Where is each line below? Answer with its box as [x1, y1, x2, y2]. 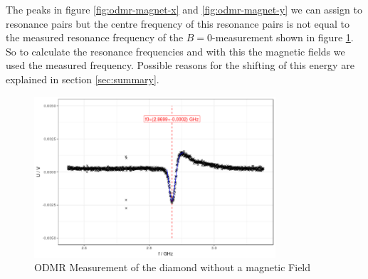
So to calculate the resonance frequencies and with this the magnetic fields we [6, 43, 345, 58]
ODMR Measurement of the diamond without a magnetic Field [34, 260, 311, 275]
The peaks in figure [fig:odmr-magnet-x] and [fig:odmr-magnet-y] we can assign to [6, 2, 362, 16]
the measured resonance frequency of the [6, 30, 184, 45]
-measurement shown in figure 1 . [212, 30, 354, 45]
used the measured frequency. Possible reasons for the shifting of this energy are [6, 58, 354, 73]
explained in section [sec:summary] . [6, 71, 159, 86]
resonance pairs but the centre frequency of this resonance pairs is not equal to [6, 16, 349, 31]
